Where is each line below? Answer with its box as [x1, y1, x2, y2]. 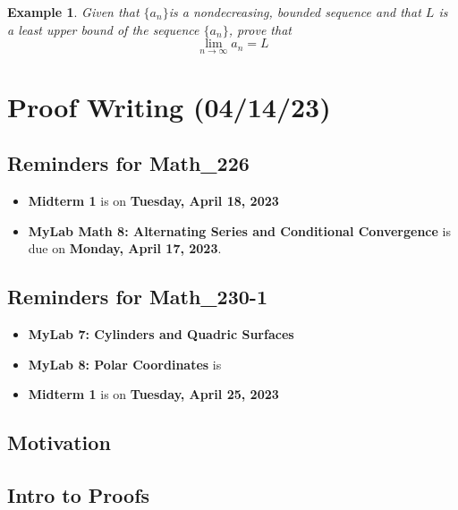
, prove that [228, 20, 292, 38]
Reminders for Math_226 [7, 149, 250, 177]
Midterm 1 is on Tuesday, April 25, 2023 [28, 385, 279, 404]
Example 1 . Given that [7, 3, 140, 21]
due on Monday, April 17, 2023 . [28, 239, 222, 258]
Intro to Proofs [7, 480, 150, 508]
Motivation [7, 429, 111, 456]
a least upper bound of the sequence [7, 20, 199, 38]
